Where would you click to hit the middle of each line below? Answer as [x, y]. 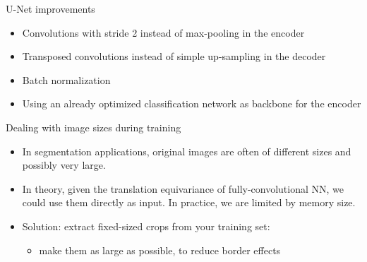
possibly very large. [64, 165]
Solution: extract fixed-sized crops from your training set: [146, 226]
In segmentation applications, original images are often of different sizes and [187, 151]
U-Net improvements [50, 8]
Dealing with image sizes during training [94, 127]
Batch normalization [66, 79]
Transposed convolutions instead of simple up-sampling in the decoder [174, 56]
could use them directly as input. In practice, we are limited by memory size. [189, 202]
